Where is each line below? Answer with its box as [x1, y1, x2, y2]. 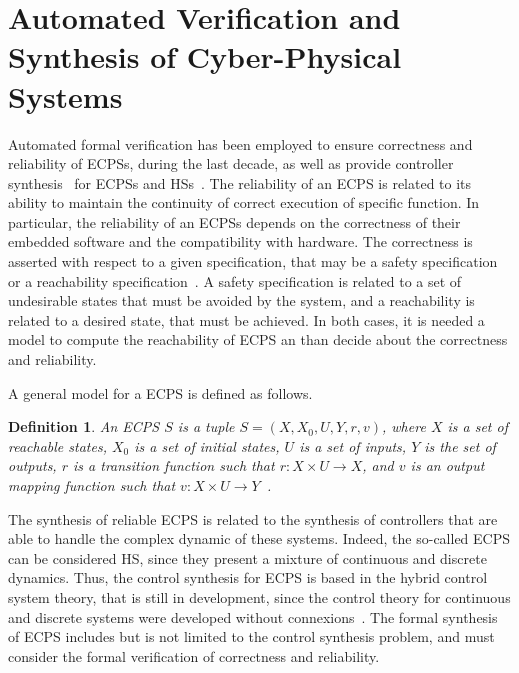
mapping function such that [8, 475, 176, 495]
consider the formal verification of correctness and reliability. [8, 645, 380, 666]
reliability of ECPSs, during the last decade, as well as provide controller [8, 153, 454, 174]
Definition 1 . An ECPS [8, 416, 160, 437]
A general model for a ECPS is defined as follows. [8, 382, 313, 403]
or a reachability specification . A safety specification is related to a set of [8, 270, 462, 291]
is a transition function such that [73, 455, 275, 476]
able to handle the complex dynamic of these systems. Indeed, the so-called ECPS [8, 528, 511, 549]
